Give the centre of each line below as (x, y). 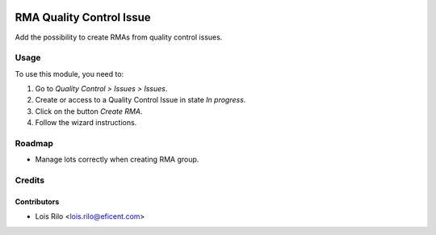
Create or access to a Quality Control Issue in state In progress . (140, 100)
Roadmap (34, 143)
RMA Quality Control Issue (83, 17)
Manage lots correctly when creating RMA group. (117, 159)
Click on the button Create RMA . (89, 111)
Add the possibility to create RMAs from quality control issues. (119, 37)
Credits (29, 180)
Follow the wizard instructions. (86, 123)
